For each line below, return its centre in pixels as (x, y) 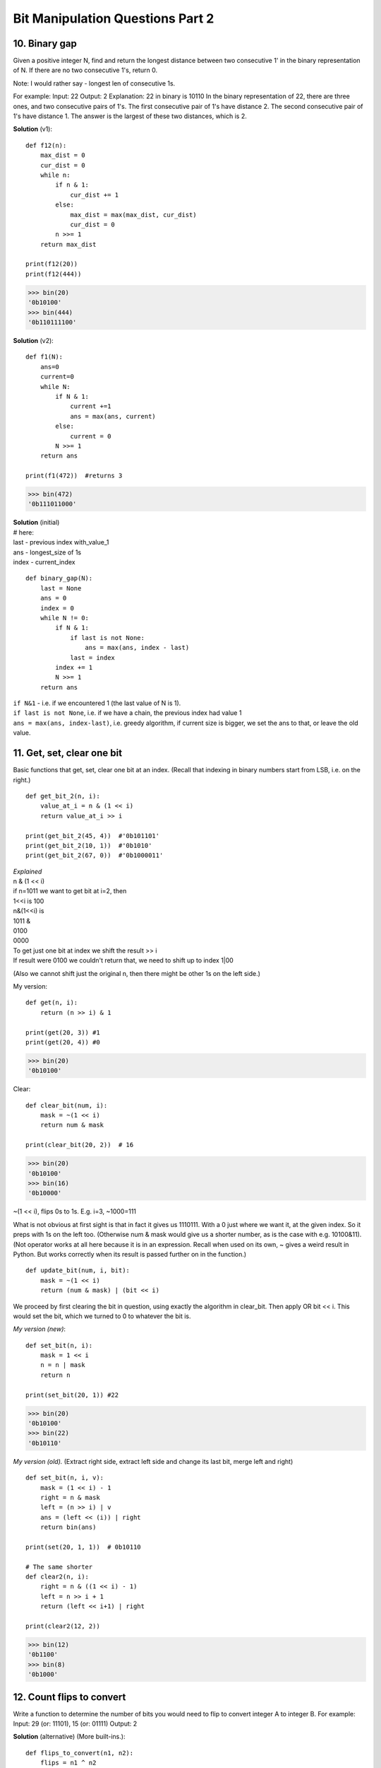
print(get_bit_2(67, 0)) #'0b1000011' (95, 855)
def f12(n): (46, 145)
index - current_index (44, 562)
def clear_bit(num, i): (67, 1105)
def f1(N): (44, 357)
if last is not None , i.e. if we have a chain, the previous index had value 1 (127, 713)
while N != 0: (65, 618)
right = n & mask (70, 1497)
